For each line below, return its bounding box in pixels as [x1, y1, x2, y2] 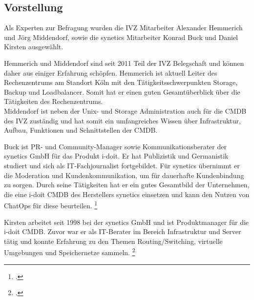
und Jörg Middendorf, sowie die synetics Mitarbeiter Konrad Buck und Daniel [4, 32, 238, 42]
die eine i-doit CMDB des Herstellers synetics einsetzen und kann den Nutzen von [4, 189, 250, 199]
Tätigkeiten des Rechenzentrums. [4, 96, 103, 106]
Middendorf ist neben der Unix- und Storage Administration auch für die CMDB [4, 105, 247, 116]
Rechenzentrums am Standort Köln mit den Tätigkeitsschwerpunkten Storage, [4, 77, 238, 87]
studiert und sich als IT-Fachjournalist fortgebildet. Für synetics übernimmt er [4, 160, 240, 170]
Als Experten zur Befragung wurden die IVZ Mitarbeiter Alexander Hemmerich [4, 22, 243, 33]
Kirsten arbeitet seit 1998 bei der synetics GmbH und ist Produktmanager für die [4, 217, 249, 227]
